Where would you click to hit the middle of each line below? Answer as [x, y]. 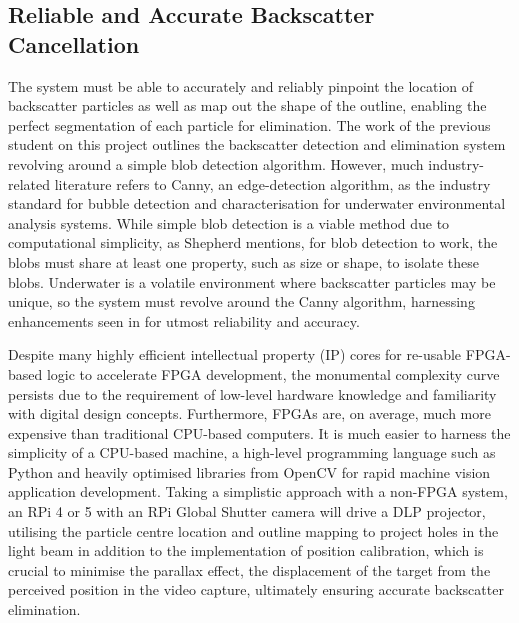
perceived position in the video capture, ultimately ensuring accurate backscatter [256, 589]
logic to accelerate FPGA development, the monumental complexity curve [273, 373]
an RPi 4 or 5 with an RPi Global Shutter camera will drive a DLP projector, [247, 511]
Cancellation [74, 43]
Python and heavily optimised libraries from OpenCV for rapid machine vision [249, 471]
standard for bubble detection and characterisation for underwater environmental [257, 203]
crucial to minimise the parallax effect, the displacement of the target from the [249, 569]
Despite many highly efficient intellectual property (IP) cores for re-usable [235, 354]
